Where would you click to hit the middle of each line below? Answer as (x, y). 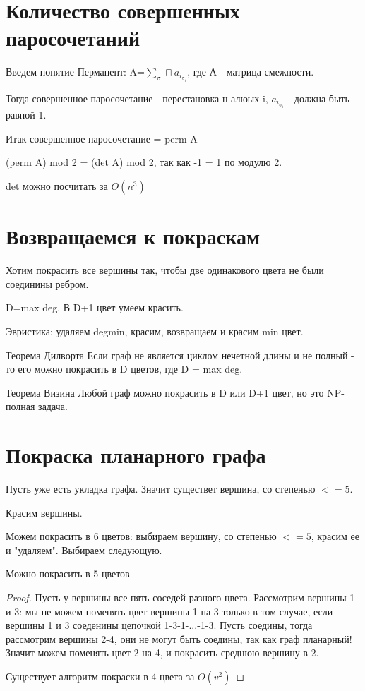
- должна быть (318, 98)
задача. (53, 406)
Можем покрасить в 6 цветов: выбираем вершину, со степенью (141, 536)
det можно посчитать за (57, 186)
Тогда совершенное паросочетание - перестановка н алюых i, (137, 98)
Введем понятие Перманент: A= (76, 72)
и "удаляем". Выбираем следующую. (84, 549)
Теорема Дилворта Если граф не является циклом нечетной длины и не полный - (180, 355)
